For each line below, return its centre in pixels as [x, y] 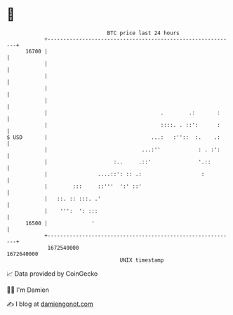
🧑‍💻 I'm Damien [28, 290]
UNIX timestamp [142, 260]
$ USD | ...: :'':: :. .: [113, 137]
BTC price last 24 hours [143, 33]
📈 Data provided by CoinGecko [52, 274]
